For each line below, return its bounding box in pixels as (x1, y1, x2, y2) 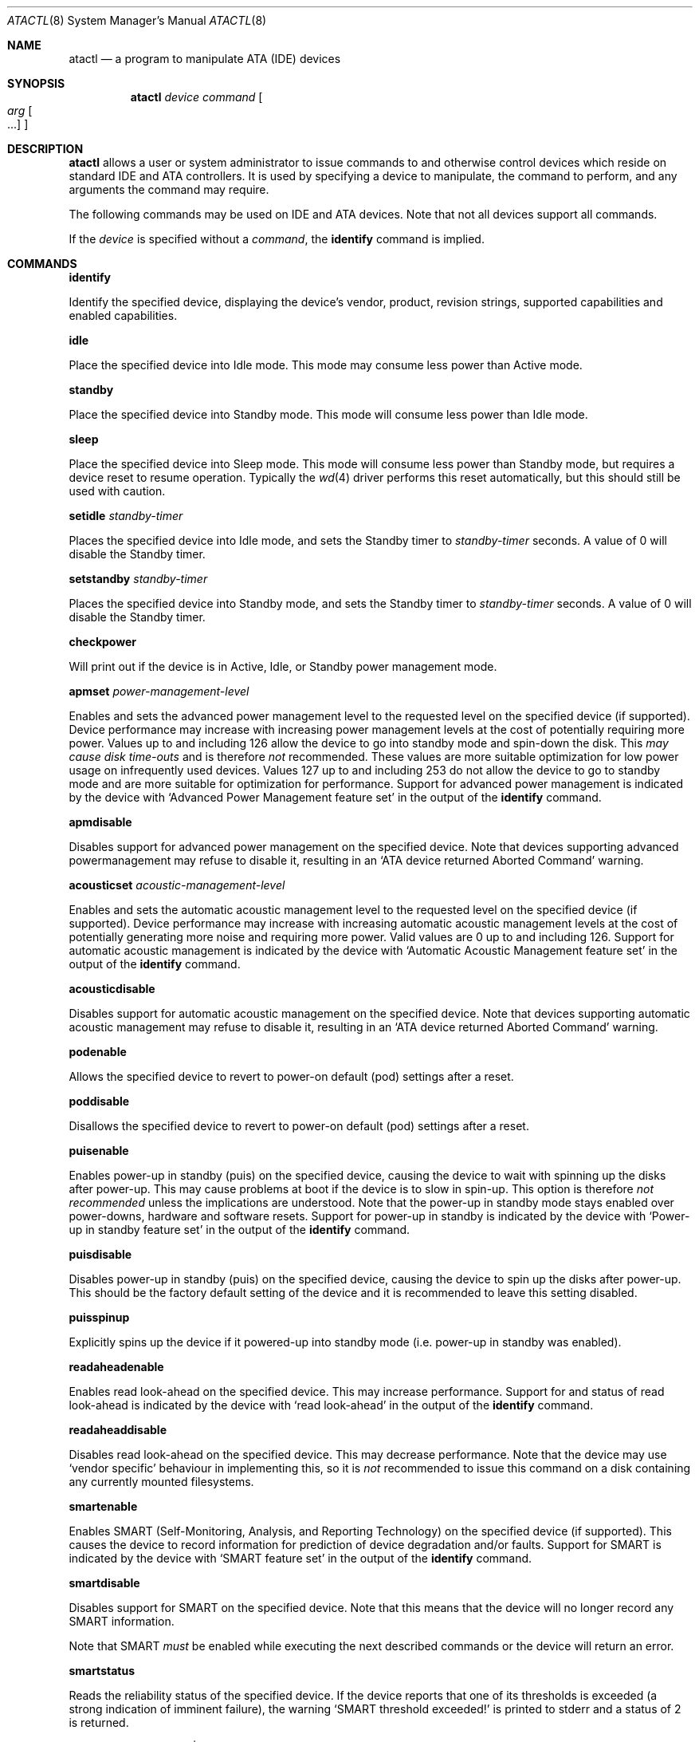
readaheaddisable (69, 1423, 167, 1437)
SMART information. (69, 1614, 175, 1628)
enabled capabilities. (69, 309, 178, 322)
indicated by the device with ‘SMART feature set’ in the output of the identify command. (69, 1551, 532, 1565)
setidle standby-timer (69, 509, 183, 522)
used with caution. (69, 484, 166, 498)
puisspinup (69, 1310, 130, 1324)
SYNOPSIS (7, 77, 65, 90)
